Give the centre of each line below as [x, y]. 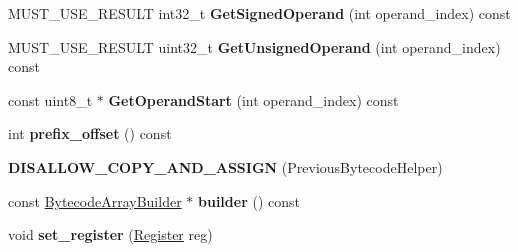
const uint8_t [50, 99]
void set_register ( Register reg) [110, 234]
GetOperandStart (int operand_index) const [253, 99]
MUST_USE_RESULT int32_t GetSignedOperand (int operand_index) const [259, 13]
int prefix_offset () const [90, 133]
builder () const [249, 200]
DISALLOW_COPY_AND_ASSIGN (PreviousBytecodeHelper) [225, 166]
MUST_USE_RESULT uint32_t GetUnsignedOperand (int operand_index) [254, 46]
